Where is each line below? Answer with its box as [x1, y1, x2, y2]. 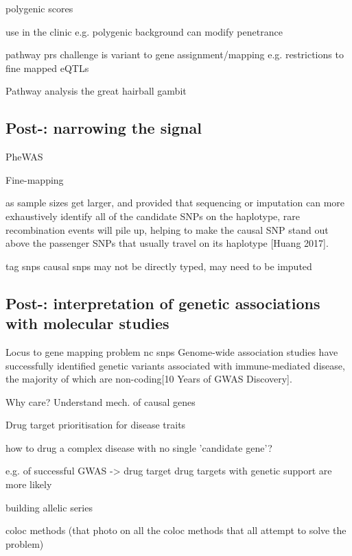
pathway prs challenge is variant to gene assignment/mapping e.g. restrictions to [5, 47, 344, 62]
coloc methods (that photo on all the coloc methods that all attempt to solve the [5, 523, 347, 537]
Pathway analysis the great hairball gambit [5, 84, 187, 98]
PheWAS [5, 149, 43, 164]
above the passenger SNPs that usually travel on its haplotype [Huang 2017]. [5, 236, 329, 250]
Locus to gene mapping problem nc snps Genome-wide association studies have [5, 344, 338, 359]
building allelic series [5, 500, 93, 514]
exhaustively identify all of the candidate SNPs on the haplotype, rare [5, 208, 301, 223]
